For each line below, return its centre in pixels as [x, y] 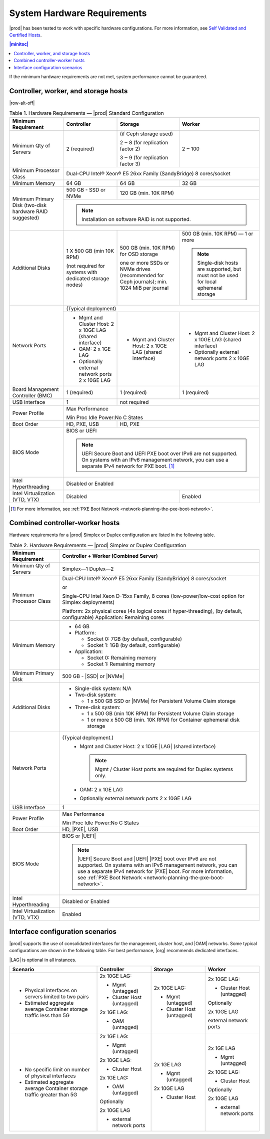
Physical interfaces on [51, 990]
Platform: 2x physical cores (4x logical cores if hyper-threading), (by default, [152, 611]
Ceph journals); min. [143, 282]
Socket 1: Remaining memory [121, 664]
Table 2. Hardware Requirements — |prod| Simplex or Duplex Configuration [98, 545]
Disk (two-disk [29, 205]
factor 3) [130, 164]
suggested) [26, 218]
